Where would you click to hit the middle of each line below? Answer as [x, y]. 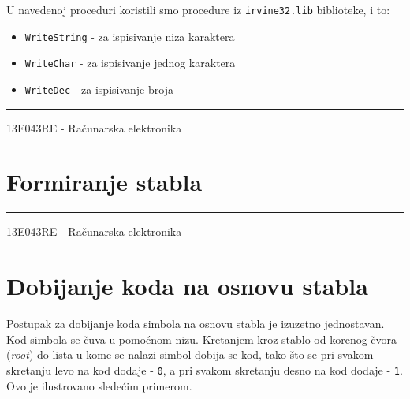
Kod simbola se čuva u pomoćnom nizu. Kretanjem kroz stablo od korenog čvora [202, 339]
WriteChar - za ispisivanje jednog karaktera [130, 63]
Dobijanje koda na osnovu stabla [187, 286]
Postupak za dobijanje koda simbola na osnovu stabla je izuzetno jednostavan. [196, 324]
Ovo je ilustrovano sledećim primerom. [99, 385]
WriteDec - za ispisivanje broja [99, 89]
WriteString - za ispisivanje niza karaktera [130, 36]
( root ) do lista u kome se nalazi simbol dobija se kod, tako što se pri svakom [190, 354]
